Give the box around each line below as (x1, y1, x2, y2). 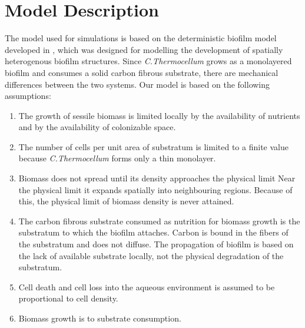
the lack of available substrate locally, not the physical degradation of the (18, 249, 284, 261)
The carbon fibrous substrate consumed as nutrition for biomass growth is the (18, 214, 300, 227)
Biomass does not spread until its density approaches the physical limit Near (18, 172, 296, 184)
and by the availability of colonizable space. (18, 121, 176, 133)
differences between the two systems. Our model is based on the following (5, 78, 270, 90)
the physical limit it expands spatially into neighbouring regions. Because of (18, 183, 293, 196)
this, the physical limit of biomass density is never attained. (18, 195, 234, 207)
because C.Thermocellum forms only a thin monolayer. (18, 152, 216, 164)
